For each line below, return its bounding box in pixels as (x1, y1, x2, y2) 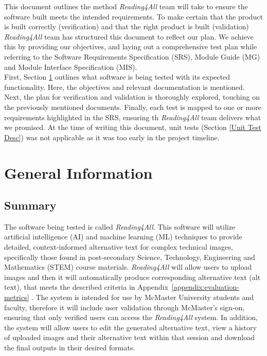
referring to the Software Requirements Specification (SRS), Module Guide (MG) (4, 51, 260, 62)
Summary (4, 197, 57, 213)
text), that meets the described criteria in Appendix (4, 282, 168, 292)
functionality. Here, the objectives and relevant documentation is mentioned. (4, 81, 245, 92)
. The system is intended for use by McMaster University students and (31, 292, 254, 303)
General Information (4, 162, 153, 183)
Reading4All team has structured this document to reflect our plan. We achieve (4, 31, 254, 42)
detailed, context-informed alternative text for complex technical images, (4, 241, 233, 252)
